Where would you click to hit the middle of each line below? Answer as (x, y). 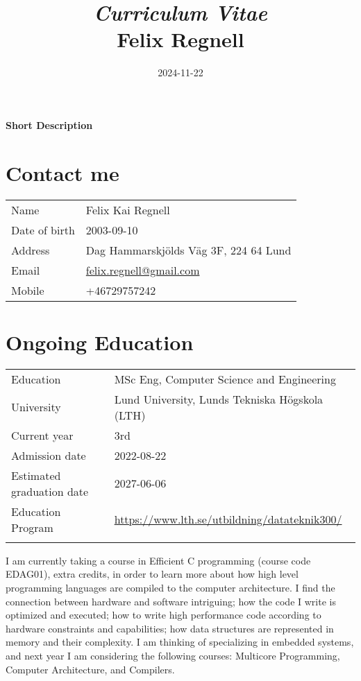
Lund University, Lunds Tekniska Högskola (219, 399)
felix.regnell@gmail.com (143, 270)
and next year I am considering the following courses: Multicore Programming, (173, 655)
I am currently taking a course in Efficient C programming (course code (158, 560)
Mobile (28, 290)
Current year (42, 435)
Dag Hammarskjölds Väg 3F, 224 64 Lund (188, 250)
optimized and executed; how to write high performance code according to (163, 615)
